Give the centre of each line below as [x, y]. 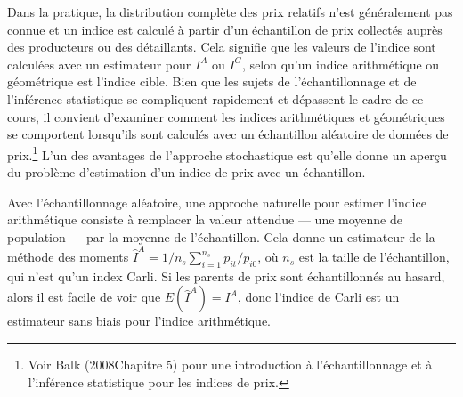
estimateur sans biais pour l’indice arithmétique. [139, 321]
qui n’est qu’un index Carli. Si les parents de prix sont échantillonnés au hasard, [226, 275]
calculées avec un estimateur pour [99, 64]
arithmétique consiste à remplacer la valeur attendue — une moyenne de [205, 219]
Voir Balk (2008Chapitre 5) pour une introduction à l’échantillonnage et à [230, 365]
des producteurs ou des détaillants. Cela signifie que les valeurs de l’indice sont [222, 47]
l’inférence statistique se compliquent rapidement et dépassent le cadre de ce [215, 98]
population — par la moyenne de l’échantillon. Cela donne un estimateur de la [221, 236]
